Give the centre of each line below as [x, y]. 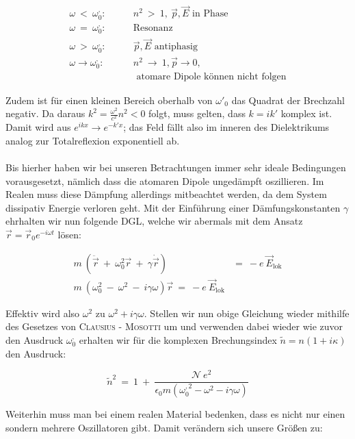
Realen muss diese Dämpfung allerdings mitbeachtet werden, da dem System [166, 194]
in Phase [210, 14]
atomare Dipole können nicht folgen [211, 77]
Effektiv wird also [43, 313]
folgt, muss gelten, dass [197, 113]
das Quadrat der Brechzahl [288, 100]
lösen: [69, 234]
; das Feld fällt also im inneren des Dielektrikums [226, 127]
